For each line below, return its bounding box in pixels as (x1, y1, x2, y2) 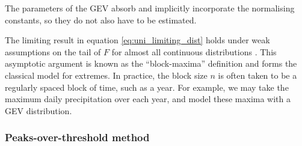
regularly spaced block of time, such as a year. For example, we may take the (5, 81, 289, 93)
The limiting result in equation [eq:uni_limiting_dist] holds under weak (5, 34, 270, 46)
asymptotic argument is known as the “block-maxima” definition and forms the (5, 57, 297, 70)
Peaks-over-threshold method (5, 130, 150, 145)
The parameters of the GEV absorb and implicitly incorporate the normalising (5, 2, 295, 14)
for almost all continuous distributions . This (111, 45, 277, 58)
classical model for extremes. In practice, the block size (5, 68, 208, 81)
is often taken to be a (218, 68, 297, 81)
